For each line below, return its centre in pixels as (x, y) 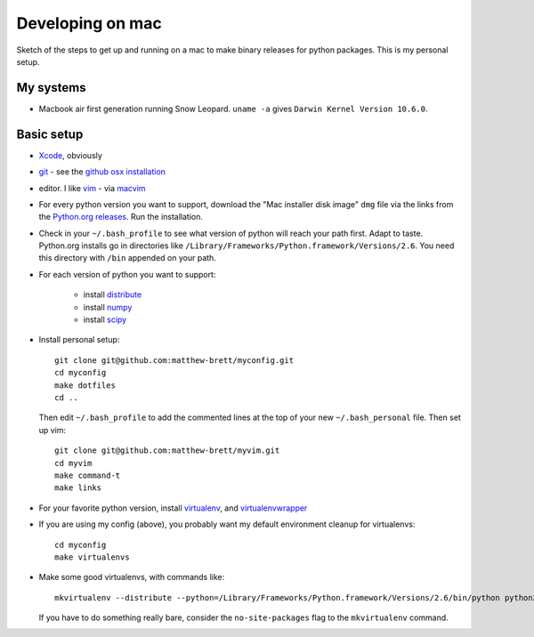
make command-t (88, 475)
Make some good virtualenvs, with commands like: (132, 577)
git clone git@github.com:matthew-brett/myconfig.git (174, 360)
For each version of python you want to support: (127, 274)
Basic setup (50, 134)
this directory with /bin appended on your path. (128, 258)
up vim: (53, 430)
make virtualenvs (92, 557)
